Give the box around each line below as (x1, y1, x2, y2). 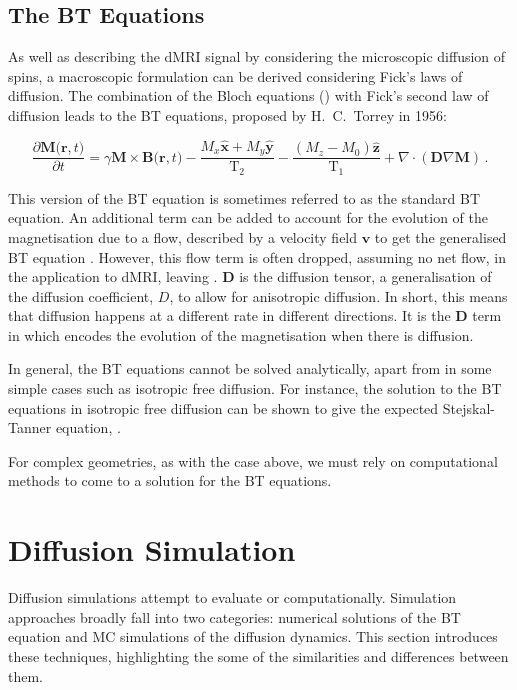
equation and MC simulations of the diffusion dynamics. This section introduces (8, 626, 498, 647)
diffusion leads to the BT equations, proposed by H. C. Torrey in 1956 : (8, 104, 447, 125)
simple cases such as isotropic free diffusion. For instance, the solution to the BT (8, 378, 502, 399)
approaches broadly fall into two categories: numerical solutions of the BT (8, 606, 461, 627)
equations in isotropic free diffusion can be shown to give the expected (8, 397, 439, 418)
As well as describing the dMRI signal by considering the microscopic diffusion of (8, 46, 506, 67)
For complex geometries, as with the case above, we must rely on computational (8, 450, 498, 471)
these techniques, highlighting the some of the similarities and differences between (8, 645, 509, 666)
